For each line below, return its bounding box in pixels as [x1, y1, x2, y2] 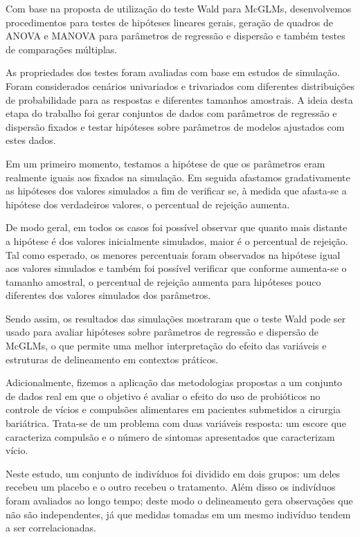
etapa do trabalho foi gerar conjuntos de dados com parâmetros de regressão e [6, 106, 337, 120]
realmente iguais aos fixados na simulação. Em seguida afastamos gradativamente [6, 170, 350, 184]
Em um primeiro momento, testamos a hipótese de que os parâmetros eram [6, 156, 325, 170]
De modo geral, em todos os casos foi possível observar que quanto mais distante [6, 220, 348, 235]
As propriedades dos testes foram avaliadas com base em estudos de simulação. [6, 65, 340, 80]
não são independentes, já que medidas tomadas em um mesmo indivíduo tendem [6, 507, 351, 521]
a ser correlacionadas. [6, 520, 96, 535]
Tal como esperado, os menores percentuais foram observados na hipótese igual [6, 247, 341, 262]
